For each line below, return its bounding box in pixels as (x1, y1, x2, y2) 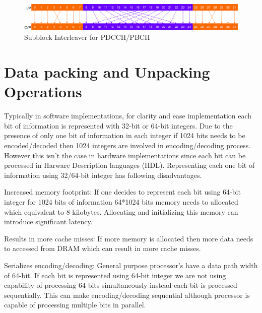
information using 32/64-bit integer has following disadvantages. (4, 169, 202, 180)
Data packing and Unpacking (4, 61, 210, 82)
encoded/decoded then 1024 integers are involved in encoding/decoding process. (4, 140, 251, 151)
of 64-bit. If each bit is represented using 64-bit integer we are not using (4, 270, 226, 280)
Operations (4, 81, 82, 102)
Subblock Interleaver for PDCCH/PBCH (24, 32, 150, 42)
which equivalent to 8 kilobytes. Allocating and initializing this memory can (4, 206, 238, 217)
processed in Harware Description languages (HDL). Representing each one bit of (4, 160, 255, 170)
